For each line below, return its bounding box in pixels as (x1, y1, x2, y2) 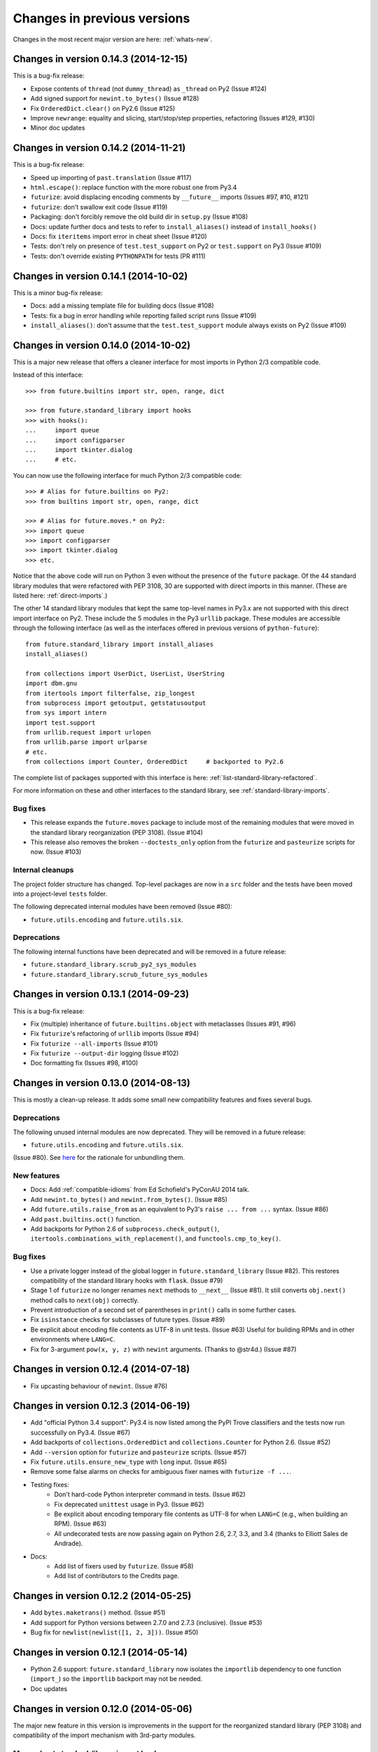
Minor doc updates (30, 123, 85, 132)
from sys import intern (25, 709, 107, 717)
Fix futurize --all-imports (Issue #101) (30, 1039, 158, 1048)
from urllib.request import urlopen (25, 729, 151, 737)
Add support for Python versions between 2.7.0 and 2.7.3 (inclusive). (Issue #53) (30, 1618, 262, 1627)
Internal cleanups (13, 865, 74, 875)
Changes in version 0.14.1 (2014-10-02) (13, 270, 188, 282)
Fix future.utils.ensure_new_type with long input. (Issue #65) (30, 1458, 227, 1466)
